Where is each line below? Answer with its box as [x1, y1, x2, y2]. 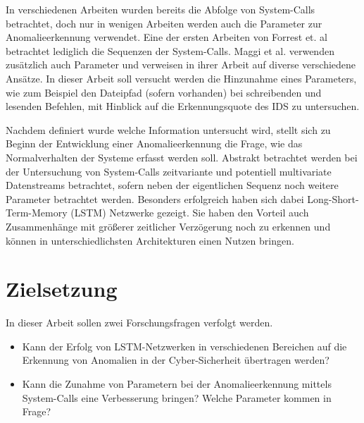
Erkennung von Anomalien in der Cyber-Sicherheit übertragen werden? [22, 352, 330, 367]
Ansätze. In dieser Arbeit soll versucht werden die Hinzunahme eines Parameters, [6, 70, 357, 85]
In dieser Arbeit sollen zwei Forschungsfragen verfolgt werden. [6, 315, 273, 330]
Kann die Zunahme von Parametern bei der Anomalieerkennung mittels [22, 376, 332, 391]
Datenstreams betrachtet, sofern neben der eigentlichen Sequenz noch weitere [6, 178, 339, 192]
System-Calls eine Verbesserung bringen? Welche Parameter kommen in [22, 390, 332, 405]
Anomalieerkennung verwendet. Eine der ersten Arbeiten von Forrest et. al [6, 30, 327, 44]
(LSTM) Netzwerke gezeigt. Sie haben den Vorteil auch [70, 205, 309, 220]
